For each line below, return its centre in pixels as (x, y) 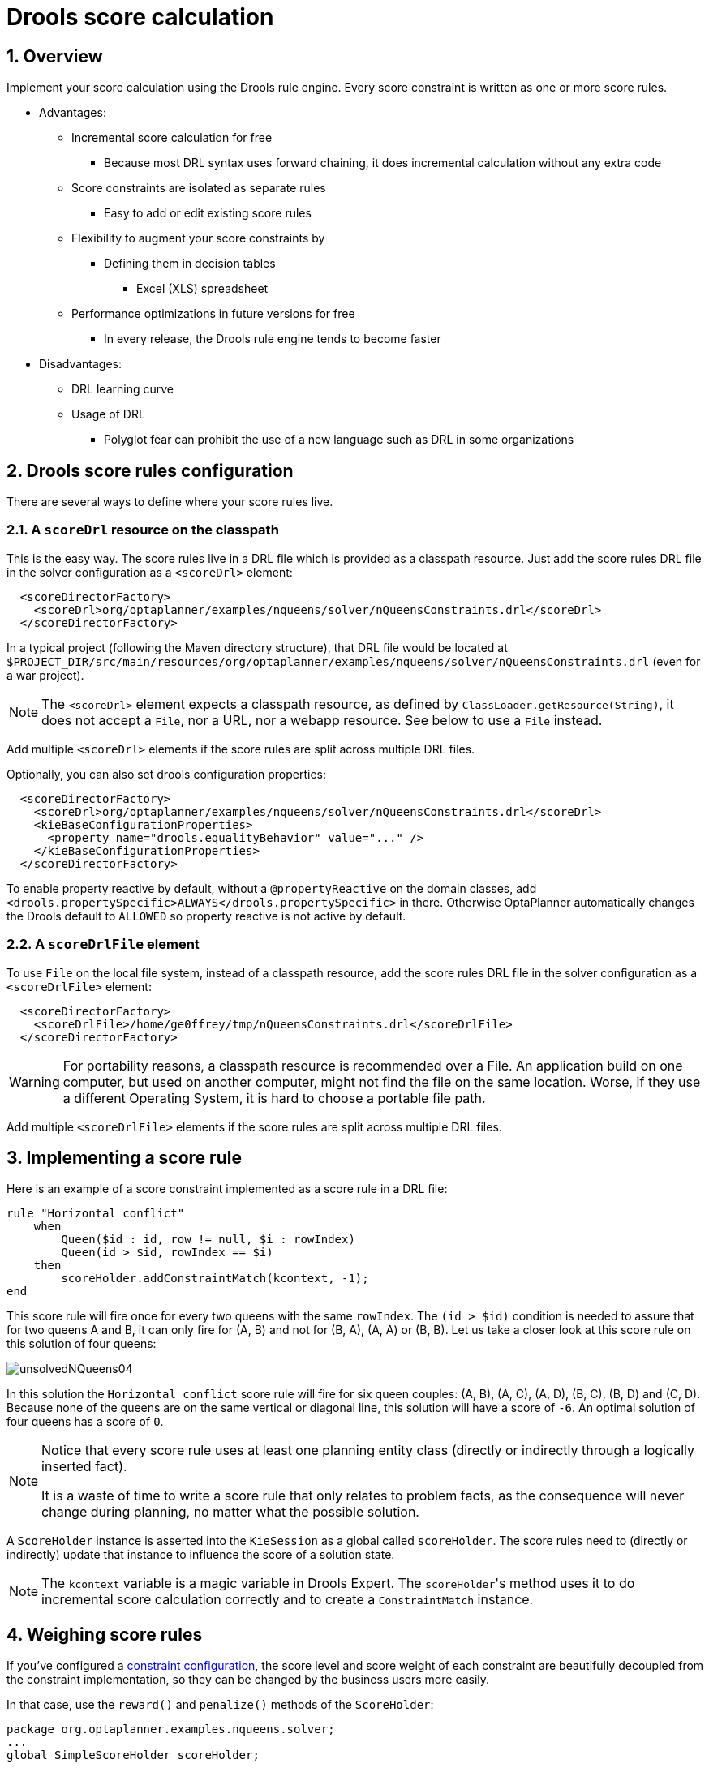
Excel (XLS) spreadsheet (202, 289)
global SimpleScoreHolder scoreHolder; (133, 1755)
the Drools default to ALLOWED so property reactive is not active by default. (206, 916)
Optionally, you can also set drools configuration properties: (167, 774)
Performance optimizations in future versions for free (213, 314)
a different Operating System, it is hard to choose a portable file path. (274, 1098)
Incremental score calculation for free (172, 138)
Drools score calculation (140, 17)
